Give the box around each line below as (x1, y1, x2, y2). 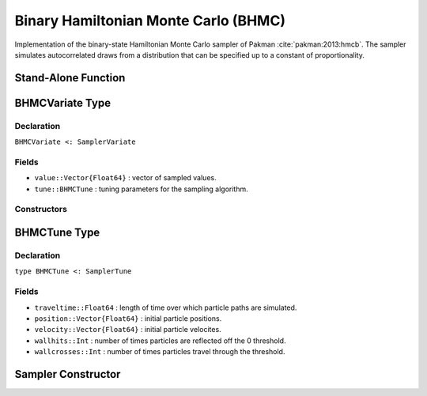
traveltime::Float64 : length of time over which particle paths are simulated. (34, 303, 297, 312)
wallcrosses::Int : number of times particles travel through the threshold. (34, 347, 285, 356)
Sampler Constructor (14, 368, 121, 381)
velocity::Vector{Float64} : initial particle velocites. (34, 325, 221, 334)
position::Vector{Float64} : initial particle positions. (34, 313, 222, 323)
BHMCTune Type (14, 226, 100, 239)
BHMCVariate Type (14, 96, 111, 110)
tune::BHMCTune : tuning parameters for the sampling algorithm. (34, 184, 248, 194)
